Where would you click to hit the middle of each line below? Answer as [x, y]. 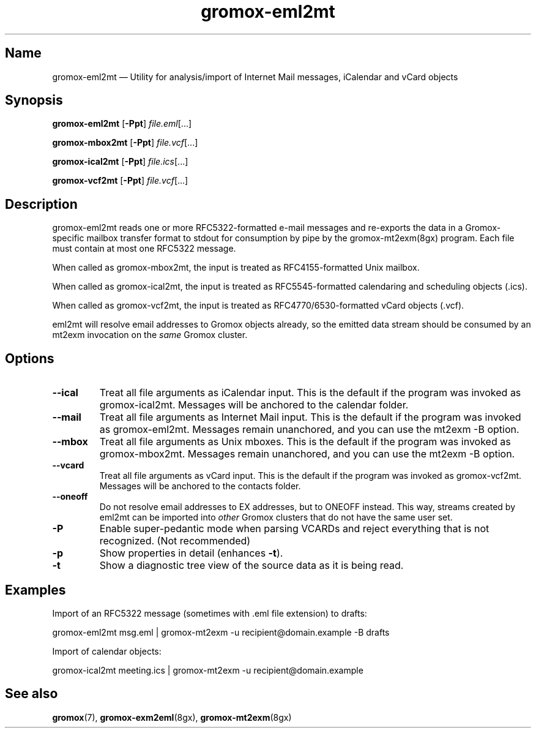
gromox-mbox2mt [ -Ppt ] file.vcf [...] [125, 143]
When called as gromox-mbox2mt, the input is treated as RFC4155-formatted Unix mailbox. [236, 268]
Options [30, 358]
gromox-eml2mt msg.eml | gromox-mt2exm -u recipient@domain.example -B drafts [221, 632]
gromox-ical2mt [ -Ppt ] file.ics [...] [120, 162]
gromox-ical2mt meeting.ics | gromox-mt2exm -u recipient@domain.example [208, 670]
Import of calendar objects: [107, 651]
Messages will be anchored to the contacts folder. [200, 486]
